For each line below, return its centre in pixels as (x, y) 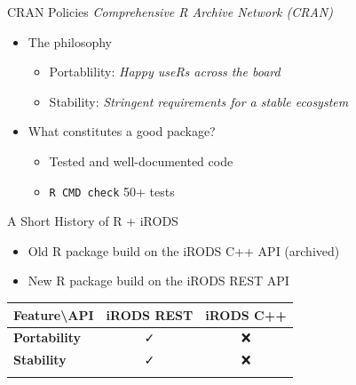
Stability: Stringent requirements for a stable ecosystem (199, 101)
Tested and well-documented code (141, 160)
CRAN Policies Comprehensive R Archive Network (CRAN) (170, 12)
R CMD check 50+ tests (112, 191)
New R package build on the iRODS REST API (158, 281)
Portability (47, 337)
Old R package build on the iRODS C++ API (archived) (184, 250)
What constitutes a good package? (122, 131)
